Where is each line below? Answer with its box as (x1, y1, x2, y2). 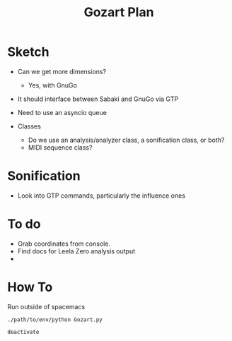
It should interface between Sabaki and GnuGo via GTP (17, 95, 179, 103)
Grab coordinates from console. (17, 239, 111, 248)
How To (7, 280, 53, 295)
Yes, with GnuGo (28, 80, 78, 89)
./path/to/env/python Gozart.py (7, 316, 103, 323)
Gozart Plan (83, 4, 154, 20)
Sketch (7, 44, 50, 60)
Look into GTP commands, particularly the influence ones (17, 191, 186, 200)
